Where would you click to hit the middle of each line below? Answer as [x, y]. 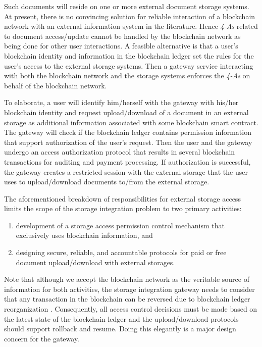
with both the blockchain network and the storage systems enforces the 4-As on [127, 76]
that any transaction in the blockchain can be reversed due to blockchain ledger [127, 299]
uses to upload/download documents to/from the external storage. [107, 182]
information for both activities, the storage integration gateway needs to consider [129, 289]
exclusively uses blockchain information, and [84, 235]
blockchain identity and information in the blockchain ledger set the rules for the [129, 55]
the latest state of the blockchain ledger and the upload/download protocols [121, 318]
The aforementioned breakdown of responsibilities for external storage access [122, 198]
